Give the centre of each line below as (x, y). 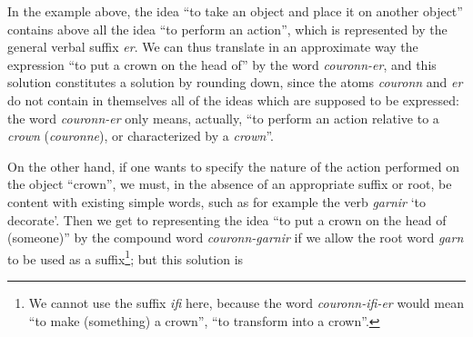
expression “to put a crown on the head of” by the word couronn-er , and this (222, 64)
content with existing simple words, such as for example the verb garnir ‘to (216, 201)
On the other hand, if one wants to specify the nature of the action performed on (233, 166)
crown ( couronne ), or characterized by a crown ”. (141, 136)
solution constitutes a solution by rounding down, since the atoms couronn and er (235, 82)
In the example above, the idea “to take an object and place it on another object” (235, 11)
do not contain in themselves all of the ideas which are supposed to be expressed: (233, 99)
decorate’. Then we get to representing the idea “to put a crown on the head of (227, 219)
